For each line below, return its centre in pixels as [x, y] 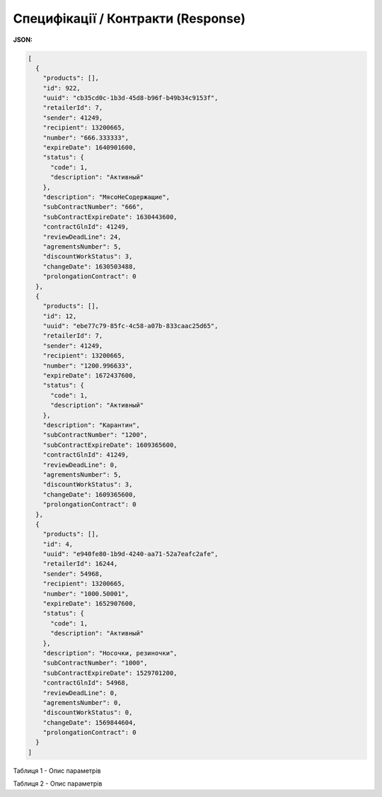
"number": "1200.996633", [88, 366]
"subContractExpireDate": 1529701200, [110, 673]
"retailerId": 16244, [80, 564]
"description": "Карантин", [92, 425]
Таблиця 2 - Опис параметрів [58, 784]
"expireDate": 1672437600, [90, 376]
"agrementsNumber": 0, [82, 702]
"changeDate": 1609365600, [90, 494]
